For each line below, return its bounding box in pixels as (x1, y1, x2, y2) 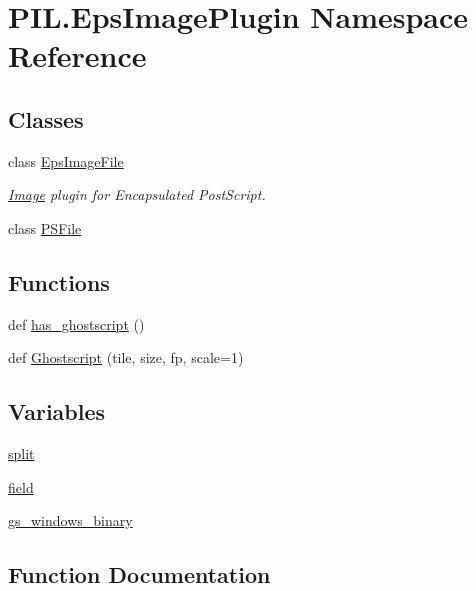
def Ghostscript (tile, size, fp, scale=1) (8, 347, 244, 368)
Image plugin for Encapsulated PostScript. (8, 184, 266, 205)
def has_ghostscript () (8, 313, 145, 334)
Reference (8, 35, 147, 76)
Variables (8, 396, 106, 427)
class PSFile (8, 217, 82, 238)
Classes (8, 103, 84, 134)
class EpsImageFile (8, 150, 124, 171)
